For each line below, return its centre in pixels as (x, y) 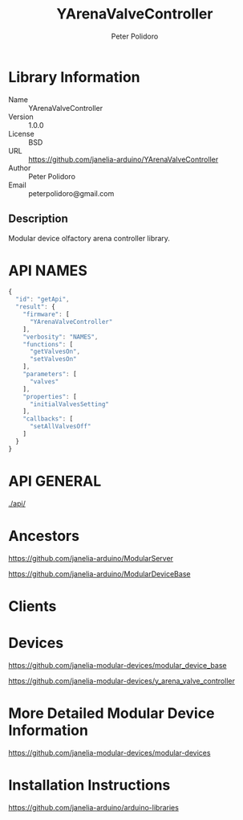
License (21, 133)
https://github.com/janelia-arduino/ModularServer (91, 558)
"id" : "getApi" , (43, 299)
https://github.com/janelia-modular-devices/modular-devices (109, 752)
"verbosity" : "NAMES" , (61, 337)
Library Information (74, 77)
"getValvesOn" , (55, 352)
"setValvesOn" (53, 359)
